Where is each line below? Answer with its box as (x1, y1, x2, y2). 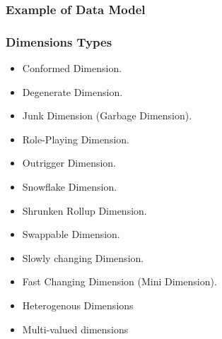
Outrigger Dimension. (22, 155, 116, 170)
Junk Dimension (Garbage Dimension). (22, 108, 192, 123)
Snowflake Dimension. (22, 179, 117, 194)
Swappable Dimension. (22, 227, 120, 242)
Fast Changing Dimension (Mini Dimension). (22, 274, 217, 289)
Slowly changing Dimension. (22, 250, 144, 265)
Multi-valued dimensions (22, 321, 129, 336)
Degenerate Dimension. (22, 84, 123, 99)
